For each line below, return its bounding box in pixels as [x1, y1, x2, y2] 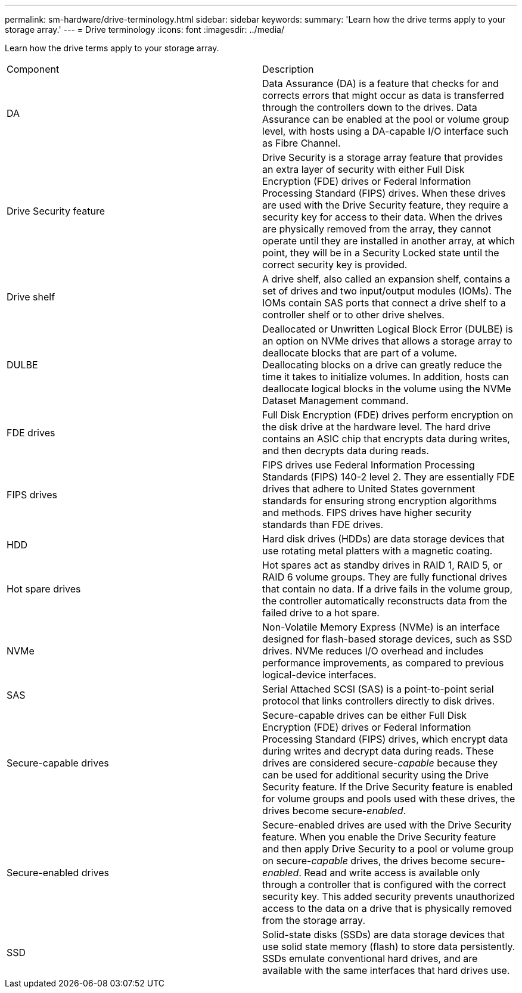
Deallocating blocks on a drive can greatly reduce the [262, 359, 502, 371]
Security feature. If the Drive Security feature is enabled [262, 781, 513, 793]
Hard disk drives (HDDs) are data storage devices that [262, 533, 505, 545]
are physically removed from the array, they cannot [262, 223, 492, 235]
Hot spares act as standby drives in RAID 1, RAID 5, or [262, 559, 502, 571]
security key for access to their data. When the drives [262, 211, 503, 223]
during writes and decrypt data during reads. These [262, 745, 494, 757]
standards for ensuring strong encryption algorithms [262, 495, 497, 507]
